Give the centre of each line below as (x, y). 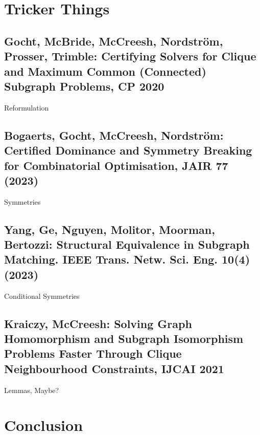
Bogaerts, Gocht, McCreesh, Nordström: (114, 135)
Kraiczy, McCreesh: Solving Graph (98, 323)
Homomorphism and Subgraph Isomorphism (124, 339)
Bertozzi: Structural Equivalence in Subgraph (127, 244)
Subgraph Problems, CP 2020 (84, 86)
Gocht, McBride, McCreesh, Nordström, (114, 41)
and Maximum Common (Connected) (105, 71)
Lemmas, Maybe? (32, 390)
